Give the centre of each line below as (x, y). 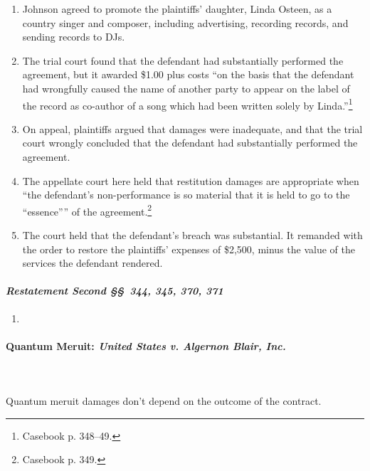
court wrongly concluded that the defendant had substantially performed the (190, 143)
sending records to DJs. (74, 37)
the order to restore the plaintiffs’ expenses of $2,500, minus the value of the (189, 249)
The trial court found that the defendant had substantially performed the (183, 60)
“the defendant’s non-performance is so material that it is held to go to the (186, 195)
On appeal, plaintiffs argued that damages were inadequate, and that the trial (192, 128)
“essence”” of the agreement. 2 (87, 210)
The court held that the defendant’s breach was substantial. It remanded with (192, 235)
